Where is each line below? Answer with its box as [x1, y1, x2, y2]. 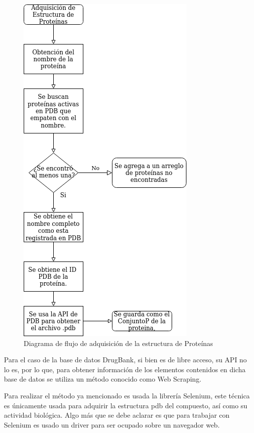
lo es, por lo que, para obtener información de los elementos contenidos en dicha [4, 364, 246, 374]
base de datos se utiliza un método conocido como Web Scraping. [4, 374, 202, 384]
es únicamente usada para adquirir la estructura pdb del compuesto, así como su [4, 400, 248, 410]
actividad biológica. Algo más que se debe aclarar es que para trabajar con [4, 410, 230, 420]
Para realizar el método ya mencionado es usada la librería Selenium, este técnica [4, 390, 250, 400]
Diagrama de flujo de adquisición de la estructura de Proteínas [24, 338, 213, 348]
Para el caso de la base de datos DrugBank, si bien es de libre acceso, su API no [4, 354, 247, 365]
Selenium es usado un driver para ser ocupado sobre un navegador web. [4, 419, 220, 430]
